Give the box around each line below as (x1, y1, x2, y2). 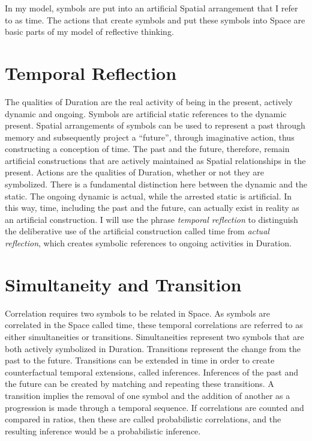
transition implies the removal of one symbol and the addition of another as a (5, 389, 290, 401)
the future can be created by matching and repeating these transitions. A (5, 377, 274, 390)
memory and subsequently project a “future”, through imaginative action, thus (5, 130, 295, 143)
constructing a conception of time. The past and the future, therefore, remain (5, 142, 290, 155)
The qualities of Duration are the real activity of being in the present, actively (5, 95, 293, 108)
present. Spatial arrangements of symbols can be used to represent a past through (5, 119, 305, 132)
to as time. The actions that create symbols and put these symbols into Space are (5, 13, 305, 26)
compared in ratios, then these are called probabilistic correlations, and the (5, 413, 281, 425)
